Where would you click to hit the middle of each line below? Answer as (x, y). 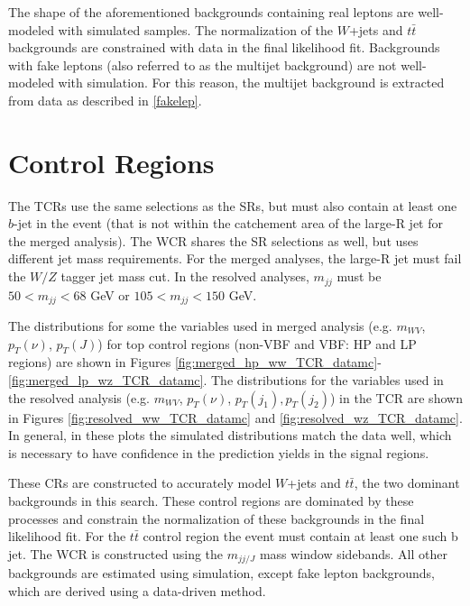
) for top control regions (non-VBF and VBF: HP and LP (257, 343)
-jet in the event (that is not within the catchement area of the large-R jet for (228, 223)
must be (359, 276)
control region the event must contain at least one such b (300, 536)
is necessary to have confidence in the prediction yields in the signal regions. (219, 452)
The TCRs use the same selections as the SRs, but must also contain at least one (233, 205)
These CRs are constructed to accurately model (140, 483)
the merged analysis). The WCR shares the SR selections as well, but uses (213, 240)
